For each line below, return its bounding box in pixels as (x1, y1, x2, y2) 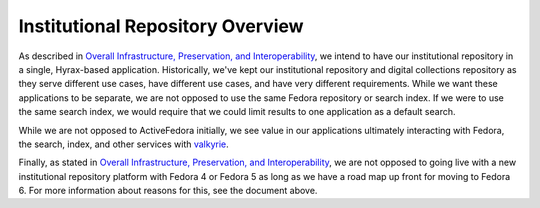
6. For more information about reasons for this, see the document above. (18, 185, 318, 197)
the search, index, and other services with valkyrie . (18, 138, 229, 150)
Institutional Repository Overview (18, 15, 304, 37)
